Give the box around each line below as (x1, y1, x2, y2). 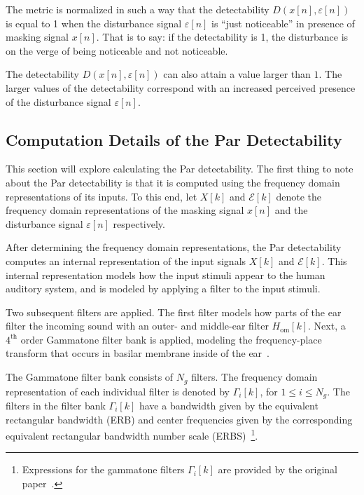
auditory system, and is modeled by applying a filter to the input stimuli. (6, 281, 321, 296)
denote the (276, 189, 321, 203)
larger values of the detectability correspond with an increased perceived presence (6, 80, 356, 95)
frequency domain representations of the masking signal (6, 203, 244, 217)
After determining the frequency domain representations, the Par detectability (6, 240, 342, 255)
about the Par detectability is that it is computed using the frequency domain (6, 175, 340, 189)
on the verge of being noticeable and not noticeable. (6, 43, 228, 57)
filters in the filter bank (6, 398, 106, 412)
